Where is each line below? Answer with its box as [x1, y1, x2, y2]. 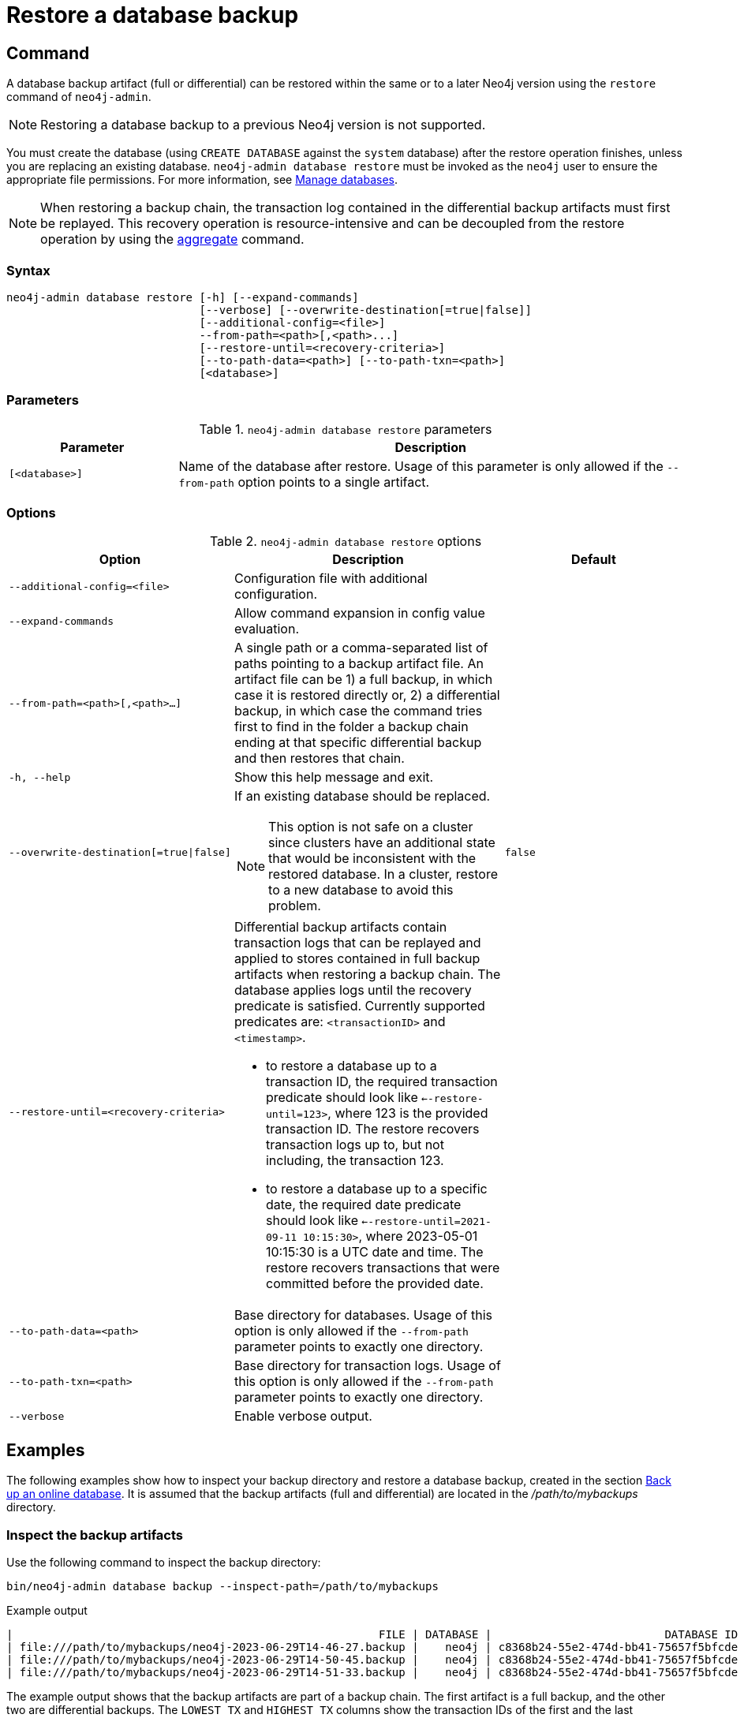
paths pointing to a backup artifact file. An [234, 655, 484, 672]
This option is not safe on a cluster [268, 819, 473, 835]
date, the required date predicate [265, 1197, 462, 1213]
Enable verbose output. [234, 1408, 372, 1425]
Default [570, 551, 616, 568]
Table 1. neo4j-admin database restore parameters [199, 420, 492, 437]
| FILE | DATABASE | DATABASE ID [6, 1628, 738, 1641]
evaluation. [234, 621, 299, 637]
